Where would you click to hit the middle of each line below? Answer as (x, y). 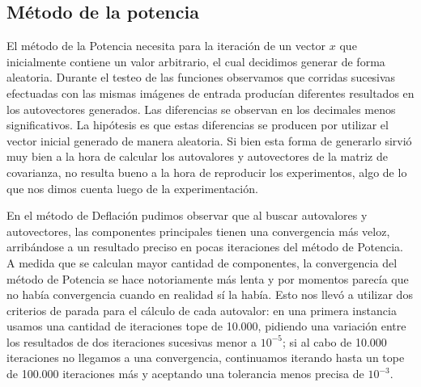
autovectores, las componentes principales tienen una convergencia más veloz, (198, 231)
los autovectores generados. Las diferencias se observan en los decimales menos (201, 109)
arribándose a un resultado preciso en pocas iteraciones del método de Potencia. (205, 247)
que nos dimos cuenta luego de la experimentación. (132, 188)
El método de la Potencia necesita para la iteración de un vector (166, 46)
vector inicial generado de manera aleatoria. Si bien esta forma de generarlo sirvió (209, 140)
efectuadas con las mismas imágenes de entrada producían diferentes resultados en (210, 93)
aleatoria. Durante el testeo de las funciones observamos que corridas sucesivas (201, 77)
